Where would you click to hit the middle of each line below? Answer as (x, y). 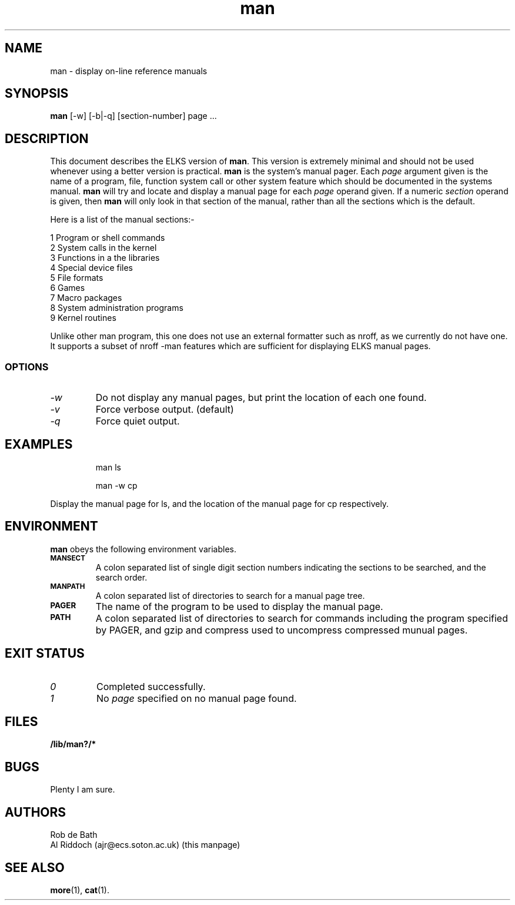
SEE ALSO (35, 867)
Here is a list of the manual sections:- (122, 220)
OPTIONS (27, 367)
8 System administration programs (117, 308)
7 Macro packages (86, 298)
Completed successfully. (151, 686)
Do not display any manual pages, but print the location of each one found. (261, 398)
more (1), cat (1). (80, 890)
